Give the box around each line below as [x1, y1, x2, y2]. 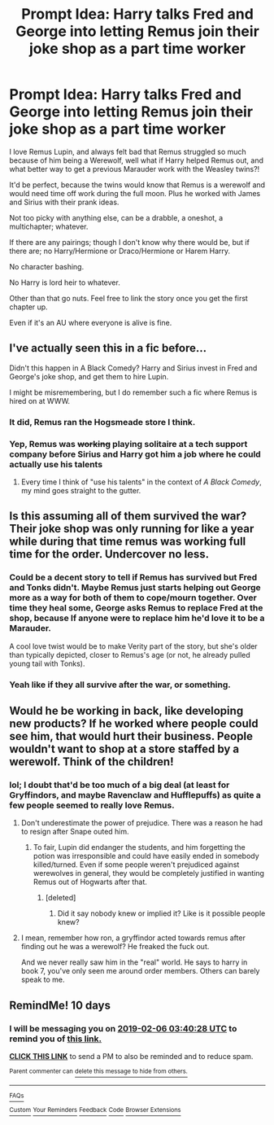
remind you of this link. [9, 1033, 102, 1044]
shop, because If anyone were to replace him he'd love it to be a [9, 612, 265, 624]
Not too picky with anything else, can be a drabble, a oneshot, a [9, 212, 223, 222]
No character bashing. [9, 261, 85, 271]
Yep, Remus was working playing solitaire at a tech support [9, 438, 248, 449]
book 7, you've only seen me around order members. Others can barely [20, 966, 260, 976]
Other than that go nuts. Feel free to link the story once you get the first [9, 293, 249, 303]
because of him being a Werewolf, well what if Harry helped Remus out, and [9, 155, 263, 165]
